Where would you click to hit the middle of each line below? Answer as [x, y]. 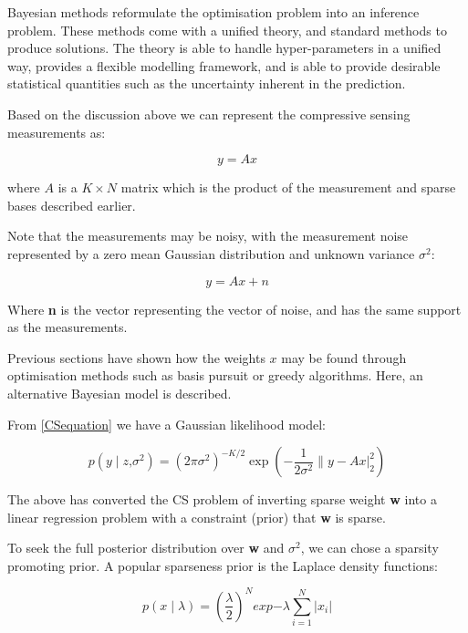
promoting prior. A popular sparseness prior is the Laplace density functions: [223, 565]
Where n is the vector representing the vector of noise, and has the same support [234, 309]
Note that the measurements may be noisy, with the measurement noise [208, 236]
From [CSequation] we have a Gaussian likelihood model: [166, 424]
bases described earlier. [72, 205]
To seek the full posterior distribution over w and [146, 548]
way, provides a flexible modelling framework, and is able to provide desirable [224, 65]
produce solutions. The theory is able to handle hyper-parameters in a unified [224, 48]
